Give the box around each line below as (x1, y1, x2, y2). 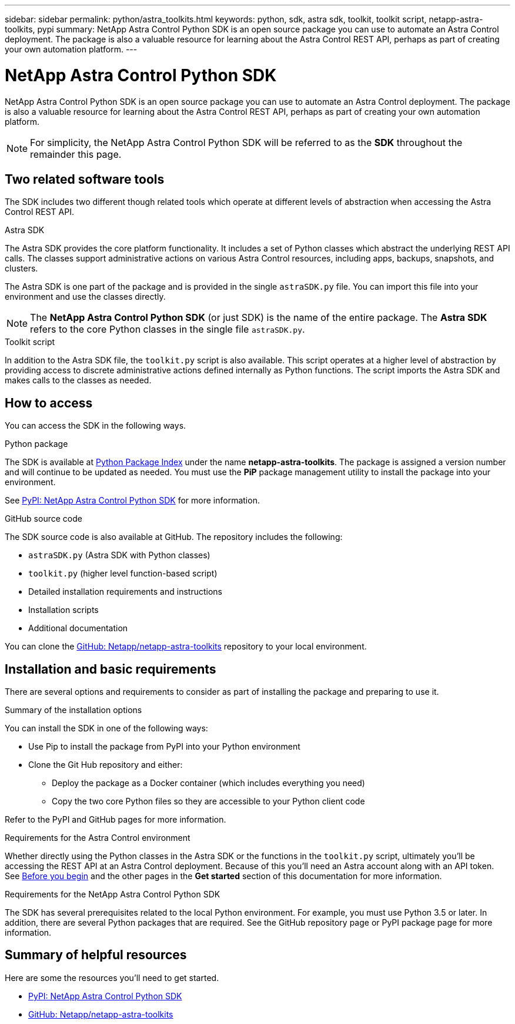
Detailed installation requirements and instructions (28, 586, 222, 597)
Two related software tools (5, 171, 165, 187)
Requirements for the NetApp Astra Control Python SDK (5, 889, 220, 900)
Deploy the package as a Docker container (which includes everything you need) (52, 778, 365, 788)
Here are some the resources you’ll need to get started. (5, 972, 219, 983)
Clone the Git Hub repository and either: (28, 760, 183, 770)
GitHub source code (5, 513, 82, 524)
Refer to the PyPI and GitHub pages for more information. (5, 814, 226, 825)
